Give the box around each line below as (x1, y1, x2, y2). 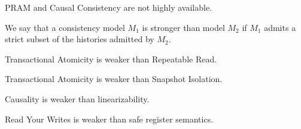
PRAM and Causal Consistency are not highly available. (5, 1, 212, 13)
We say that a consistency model (5, 21, 125, 33)
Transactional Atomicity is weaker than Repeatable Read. (5, 52, 217, 65)
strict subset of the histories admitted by (5, 33, 154, 45)
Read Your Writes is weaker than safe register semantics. (5, 112, 214, 125)
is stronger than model (142, 21, 225, 33)
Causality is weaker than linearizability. (5, 92, 150, 105)
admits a (264, 21, 296, 33)
